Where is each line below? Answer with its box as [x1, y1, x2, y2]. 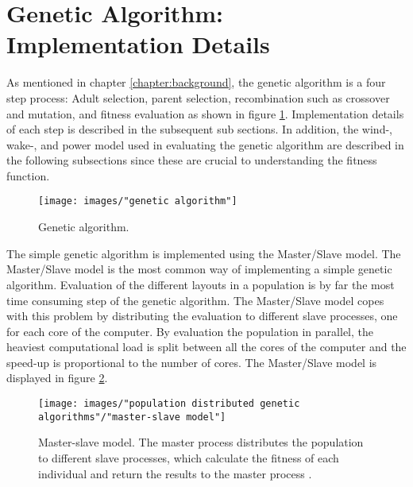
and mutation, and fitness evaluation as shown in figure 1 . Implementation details [6, 105, 404, 122]
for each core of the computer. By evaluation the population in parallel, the [6, 323, 373, 339]
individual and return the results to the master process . [38, 465, 312, 481]
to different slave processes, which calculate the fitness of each [38, 449, 339, 466]
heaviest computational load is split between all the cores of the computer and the [6, 338, 407, 355]
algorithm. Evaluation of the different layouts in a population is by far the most [6, 276, 395, 292]
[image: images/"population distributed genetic [38, 398, 300, 410]
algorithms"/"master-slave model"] [38, 411, 226, 423]
